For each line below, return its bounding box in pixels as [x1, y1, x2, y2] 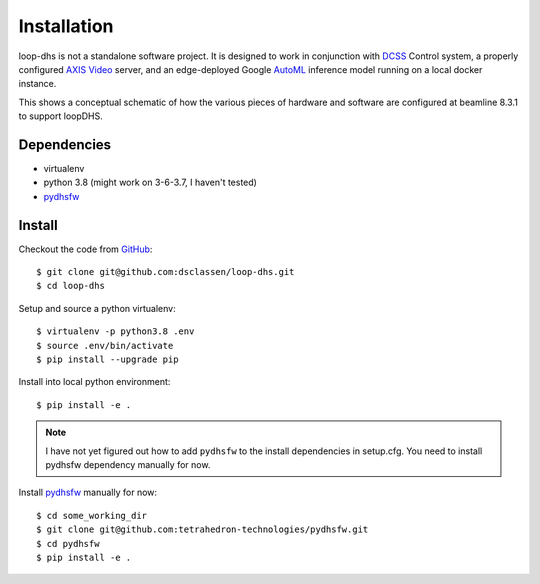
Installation [18, 15, 114, 37]
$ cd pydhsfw [36, 538, 100, 549]
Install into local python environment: [18, 376, 171, 388]
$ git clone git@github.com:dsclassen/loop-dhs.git [36, 266, 295, 278]
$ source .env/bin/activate [36, 340, 174, 351]
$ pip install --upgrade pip [36, 354, 179, 365]
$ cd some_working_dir [36, 510, 148, 521]
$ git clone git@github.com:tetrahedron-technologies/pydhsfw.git [36, 524, 369, 535]
